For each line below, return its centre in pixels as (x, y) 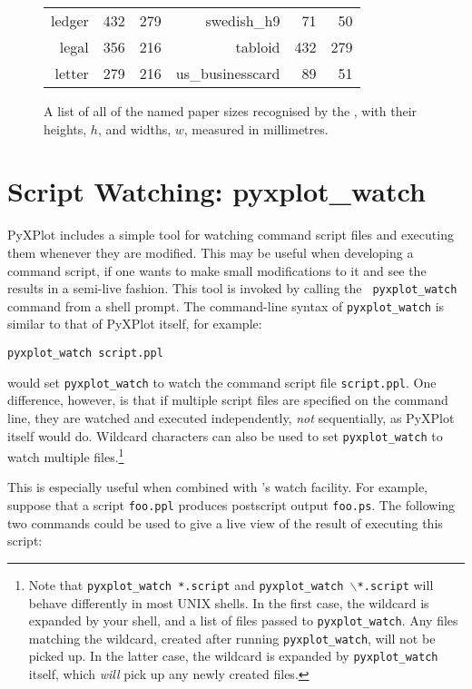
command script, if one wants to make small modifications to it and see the (217, 270)
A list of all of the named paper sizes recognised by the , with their (231, 111)
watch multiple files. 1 (66, 455)
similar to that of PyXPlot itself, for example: (135, 324)
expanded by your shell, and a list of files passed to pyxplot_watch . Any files (243, 620)
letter (72, 73)
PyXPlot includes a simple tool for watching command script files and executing (231, 235)
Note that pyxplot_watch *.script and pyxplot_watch (186, 584)
